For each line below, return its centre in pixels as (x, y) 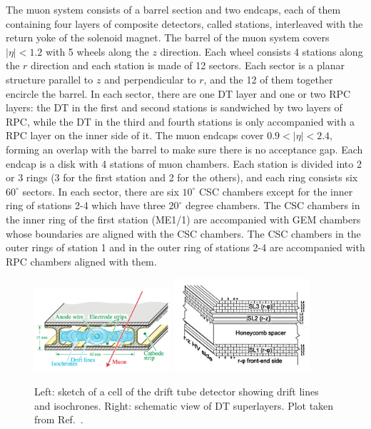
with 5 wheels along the (97, 51)
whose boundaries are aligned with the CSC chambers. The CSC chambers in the (183, 233)
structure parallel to (50, 79)
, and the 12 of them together (268, 79)
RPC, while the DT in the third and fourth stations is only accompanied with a (180, 121)
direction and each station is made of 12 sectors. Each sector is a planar (188, 65)
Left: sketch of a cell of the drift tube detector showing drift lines (177, 392)
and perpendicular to (150, 79)
